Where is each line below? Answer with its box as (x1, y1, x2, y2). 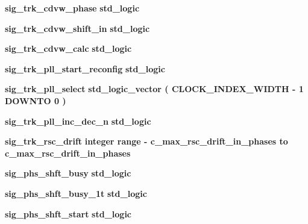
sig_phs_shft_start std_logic (5, 207, 132, 220)
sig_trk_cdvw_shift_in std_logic (5, 22, 150, 34)
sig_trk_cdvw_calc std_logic (5, 42, 132, 55)
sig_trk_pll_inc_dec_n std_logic (5, 114, 151, 127)
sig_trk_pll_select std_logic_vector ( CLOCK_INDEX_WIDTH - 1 (5, 82, 304, 95)
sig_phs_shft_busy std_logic (5, 167, 131, 179)
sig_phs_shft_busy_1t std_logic (5, 187, 147, 199)
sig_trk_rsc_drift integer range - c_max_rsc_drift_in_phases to (5, 135, 288, 148)
